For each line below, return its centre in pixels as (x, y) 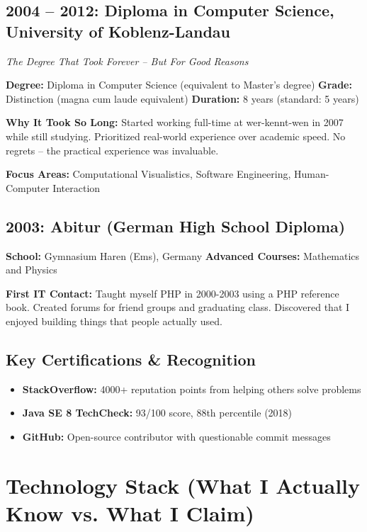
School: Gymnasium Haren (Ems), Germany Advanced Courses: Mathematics (183, 255)
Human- (312, 174)
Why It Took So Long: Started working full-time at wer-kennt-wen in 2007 (175, 122)
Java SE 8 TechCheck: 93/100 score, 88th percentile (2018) (157, 413)
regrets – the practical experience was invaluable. (112, 150)
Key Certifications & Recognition (131, 359)
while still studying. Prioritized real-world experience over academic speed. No (176, 136)
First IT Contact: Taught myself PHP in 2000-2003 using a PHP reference (173, 293)
